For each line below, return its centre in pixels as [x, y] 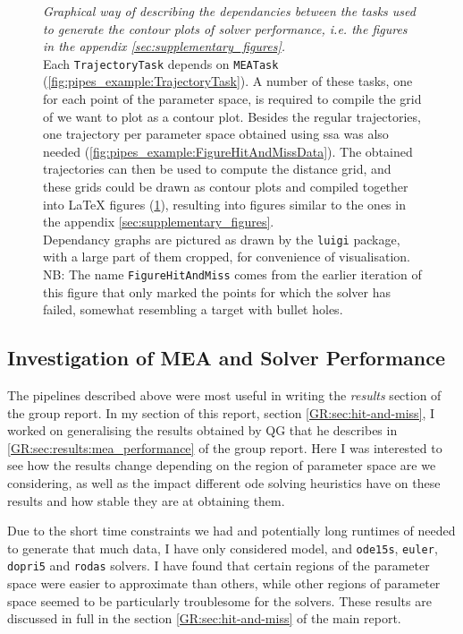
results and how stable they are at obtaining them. [146, 500]
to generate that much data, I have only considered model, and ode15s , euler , [223, 548]
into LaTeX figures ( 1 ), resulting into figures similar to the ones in [224, 204]
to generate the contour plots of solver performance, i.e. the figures [225, 28]
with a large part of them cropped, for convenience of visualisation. [227, 257]
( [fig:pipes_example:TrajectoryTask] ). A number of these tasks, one [228, 81]
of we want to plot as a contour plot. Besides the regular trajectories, [232, 116]
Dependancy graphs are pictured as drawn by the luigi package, [222, 239]
